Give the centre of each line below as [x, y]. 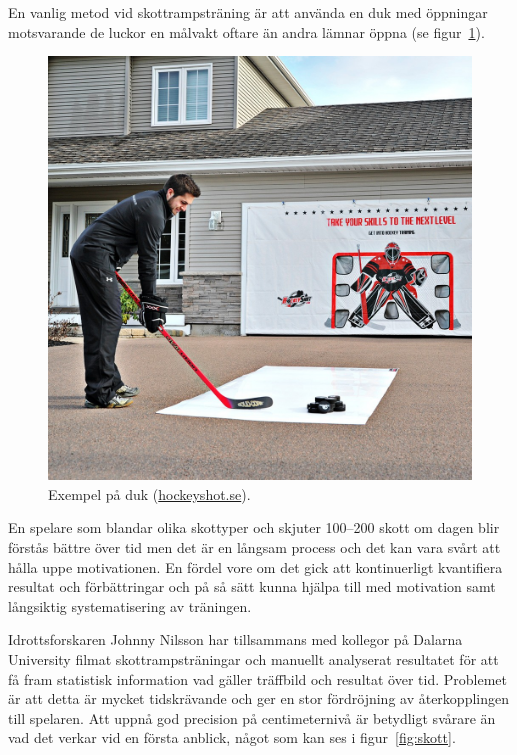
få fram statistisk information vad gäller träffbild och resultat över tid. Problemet [257, 678]
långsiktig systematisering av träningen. [130, 605]
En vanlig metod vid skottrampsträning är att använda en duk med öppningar [248, 12]
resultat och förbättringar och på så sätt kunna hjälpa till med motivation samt [252, 586]
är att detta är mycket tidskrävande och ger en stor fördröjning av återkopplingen [258, 698]
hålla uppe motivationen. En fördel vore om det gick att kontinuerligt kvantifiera [255, 566]
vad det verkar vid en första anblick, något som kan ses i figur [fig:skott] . [232, 737]
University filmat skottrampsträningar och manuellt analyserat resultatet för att [253, 658]
